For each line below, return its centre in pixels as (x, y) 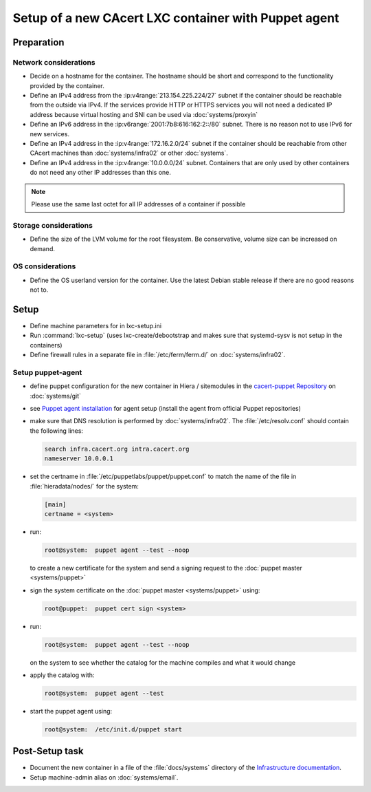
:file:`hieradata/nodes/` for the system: (84, 486)
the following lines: (57, 431)
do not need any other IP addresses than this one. (101, 173)
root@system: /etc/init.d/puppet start (113, 729)
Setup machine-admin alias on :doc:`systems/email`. (104, 777)
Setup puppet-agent (47, 372)
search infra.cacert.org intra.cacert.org (117, 449)
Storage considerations (53, 225)
